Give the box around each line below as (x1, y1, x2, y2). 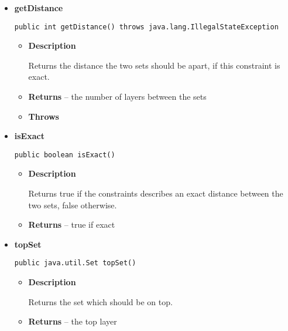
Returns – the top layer (28, 315, 117, 327)
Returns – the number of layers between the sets (28, 90, 207, 103)
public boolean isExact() (14, 150, 115, 159)
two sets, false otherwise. (28, 198, 117, 211)
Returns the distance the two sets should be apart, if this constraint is (28, 59, 280, 71)
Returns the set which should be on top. (28, 295, 173, 308)
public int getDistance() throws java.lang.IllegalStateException (14, 22, 279, 31)
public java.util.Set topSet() (14, 259, 136, 268)
